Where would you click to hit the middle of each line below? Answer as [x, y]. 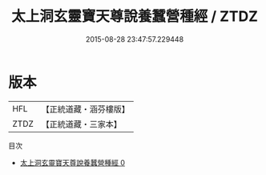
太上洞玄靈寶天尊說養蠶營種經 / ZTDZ [135, 16]
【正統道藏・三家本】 [82, 124]
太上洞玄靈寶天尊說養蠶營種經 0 [73, 162]
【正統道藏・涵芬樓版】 [86, 109]
